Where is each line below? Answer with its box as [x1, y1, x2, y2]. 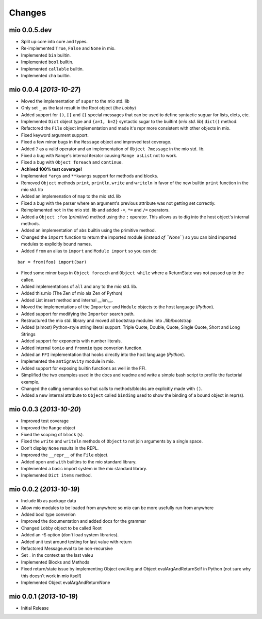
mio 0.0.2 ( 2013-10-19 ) [9, 485, 80, 494]
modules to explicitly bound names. [21, 241, 92, 247]
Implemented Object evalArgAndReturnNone [21, 579, 110, 585]
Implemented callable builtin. [21, 66, 84, 71]
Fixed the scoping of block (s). [21, 432, 84, 438]
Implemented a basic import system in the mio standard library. [21, 465, 147, 471]
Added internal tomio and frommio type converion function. [21, 345, 143, 351]
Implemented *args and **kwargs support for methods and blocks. [21, 173, 159, 179]
